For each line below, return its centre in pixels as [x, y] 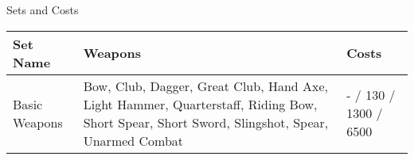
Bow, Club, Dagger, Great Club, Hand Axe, [206, 86]
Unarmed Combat [133, 140]
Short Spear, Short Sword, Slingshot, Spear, [206, 122]
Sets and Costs [43, 10]
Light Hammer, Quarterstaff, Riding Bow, [200, 104]
